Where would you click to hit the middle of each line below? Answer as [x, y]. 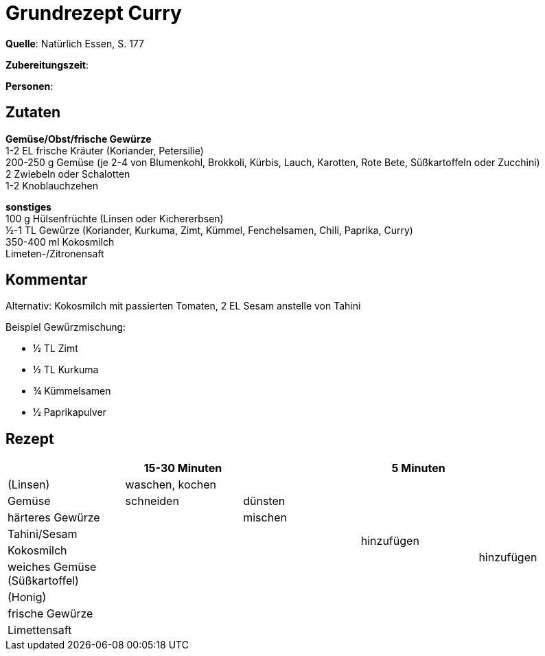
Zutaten [33, 113]
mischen [265, 518]
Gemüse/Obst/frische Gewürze [79, 139]
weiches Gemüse [52, 567]
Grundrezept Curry [94, 13]
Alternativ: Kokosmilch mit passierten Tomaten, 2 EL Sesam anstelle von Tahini [183, 306]
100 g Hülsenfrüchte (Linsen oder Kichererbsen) [115, 218]
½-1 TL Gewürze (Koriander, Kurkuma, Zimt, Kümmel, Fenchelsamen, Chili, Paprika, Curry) [209, 230]
